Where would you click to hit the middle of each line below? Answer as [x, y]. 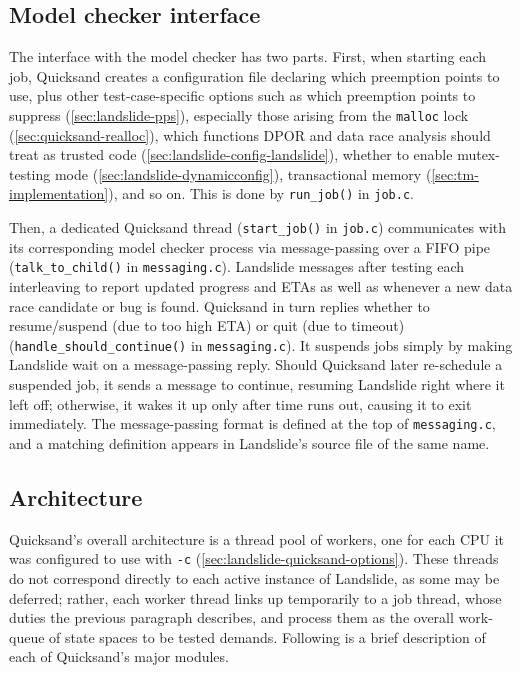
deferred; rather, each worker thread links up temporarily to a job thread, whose [255, 597]
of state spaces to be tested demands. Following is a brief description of [267, 636]
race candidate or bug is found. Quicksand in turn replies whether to [219, 305]
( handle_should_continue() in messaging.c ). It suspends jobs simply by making [261, 344]
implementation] [59, 193]
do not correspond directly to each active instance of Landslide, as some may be [254, 577]
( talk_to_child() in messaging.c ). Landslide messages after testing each [237, 266]
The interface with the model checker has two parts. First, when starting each [248, 56]
